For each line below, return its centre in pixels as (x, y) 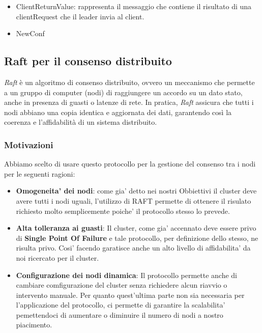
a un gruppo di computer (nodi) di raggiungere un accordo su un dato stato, (123, 92)
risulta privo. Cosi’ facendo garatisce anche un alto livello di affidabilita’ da (133, 248)
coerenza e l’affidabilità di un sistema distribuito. (81, 122)
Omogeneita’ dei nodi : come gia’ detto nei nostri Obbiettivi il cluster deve (136, 191)
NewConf (30, 33)
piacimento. (34, 325)
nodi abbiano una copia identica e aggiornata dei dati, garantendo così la (118, 112)
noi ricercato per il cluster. (57, 257)
